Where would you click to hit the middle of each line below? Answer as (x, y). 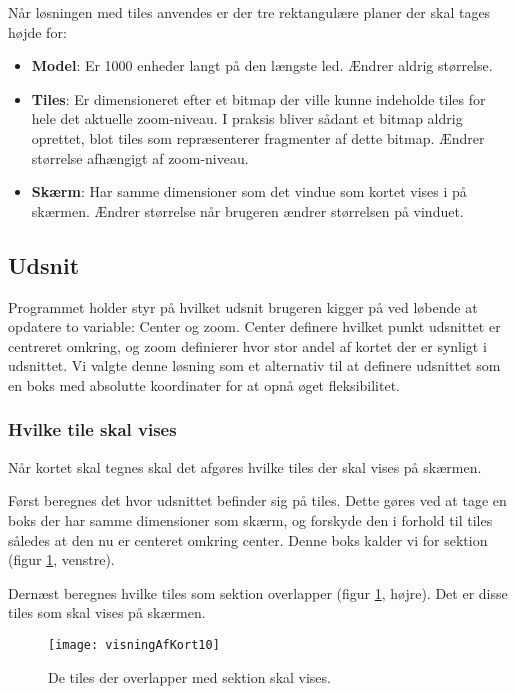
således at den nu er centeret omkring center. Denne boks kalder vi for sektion (248, 539)
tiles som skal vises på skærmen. (107, 612)
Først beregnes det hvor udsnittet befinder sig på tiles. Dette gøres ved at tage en (257, 500)
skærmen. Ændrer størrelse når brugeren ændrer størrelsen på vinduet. (247, 210)
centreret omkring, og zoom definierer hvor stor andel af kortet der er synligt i (247, 345)
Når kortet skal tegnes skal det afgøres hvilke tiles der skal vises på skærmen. (245, 466)
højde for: (37, 31)
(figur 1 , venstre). (61, 559)
